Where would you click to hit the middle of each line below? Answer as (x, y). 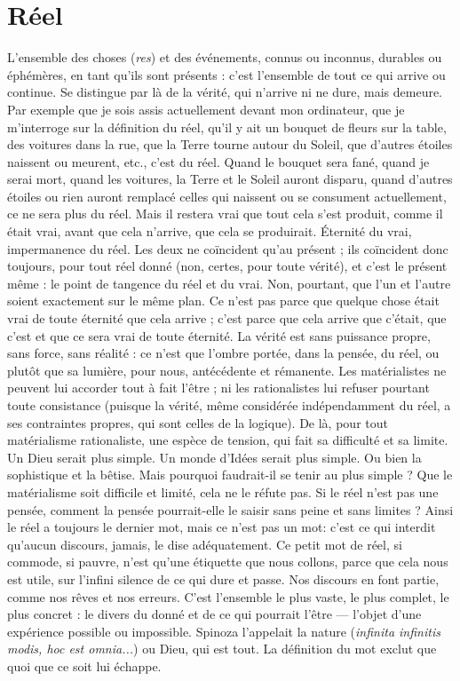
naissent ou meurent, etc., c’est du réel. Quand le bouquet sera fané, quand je (218, 161)
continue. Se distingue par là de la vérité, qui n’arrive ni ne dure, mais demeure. (225, 92)
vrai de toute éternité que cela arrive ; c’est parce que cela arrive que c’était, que (227, 318)
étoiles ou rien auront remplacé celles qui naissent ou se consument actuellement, (227, 196)
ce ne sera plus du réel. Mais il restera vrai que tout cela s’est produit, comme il (225, 214)
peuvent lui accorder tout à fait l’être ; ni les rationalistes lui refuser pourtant (218, 388)
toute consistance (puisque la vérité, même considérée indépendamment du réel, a (229, 405)
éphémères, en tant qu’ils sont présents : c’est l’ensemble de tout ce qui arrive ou (226, 74)
